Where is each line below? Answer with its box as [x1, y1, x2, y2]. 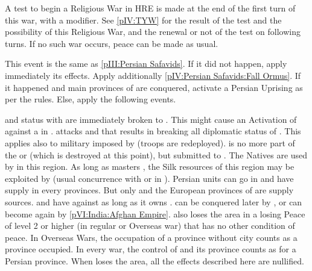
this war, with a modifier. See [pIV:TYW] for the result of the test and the [5, 13, 282, 26]
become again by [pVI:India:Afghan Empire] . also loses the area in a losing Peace [5, 207, 305, 220]
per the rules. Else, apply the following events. [5, 93, 176, 105]
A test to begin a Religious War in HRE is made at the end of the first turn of [5, 2, 296, 14]
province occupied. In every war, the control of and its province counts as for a [5, 243, 296, 255]
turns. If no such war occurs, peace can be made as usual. [5, 37, 218, 49]
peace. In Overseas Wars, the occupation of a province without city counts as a [5, 231, 298, 243]
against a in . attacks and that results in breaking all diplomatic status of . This [5, 125, 301, 137]
